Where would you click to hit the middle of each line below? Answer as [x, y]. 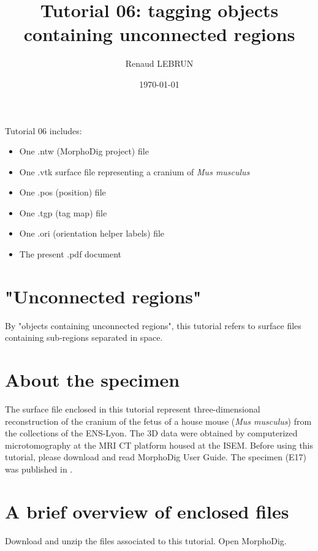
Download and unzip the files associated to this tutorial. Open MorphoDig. [146, 540]
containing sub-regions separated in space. [84, 337]
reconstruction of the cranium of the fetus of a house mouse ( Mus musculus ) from [158, 421]
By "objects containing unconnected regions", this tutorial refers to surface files [153, 325]
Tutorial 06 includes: [44, 130]
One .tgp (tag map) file [63, 212]
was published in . [39, 469]
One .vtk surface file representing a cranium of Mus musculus [134, 171]
